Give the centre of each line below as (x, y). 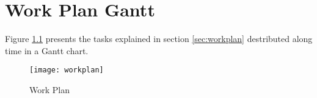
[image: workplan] (67, 70)
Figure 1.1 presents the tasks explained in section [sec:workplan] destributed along (159, 39)
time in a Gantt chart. (47, 50)
